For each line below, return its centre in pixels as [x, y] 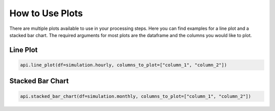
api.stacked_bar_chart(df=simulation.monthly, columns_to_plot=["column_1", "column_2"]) [136, 96]
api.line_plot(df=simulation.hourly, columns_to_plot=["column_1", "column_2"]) [123, 65]
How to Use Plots [46, 13]
